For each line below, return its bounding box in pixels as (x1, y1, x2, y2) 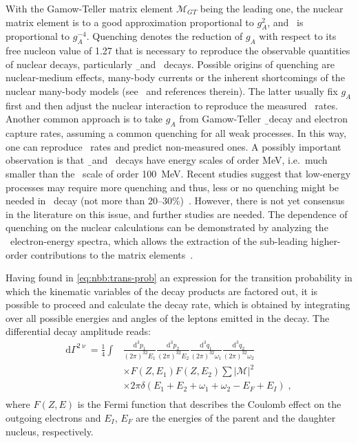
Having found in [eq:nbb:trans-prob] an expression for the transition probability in (6, 270, 352, 285)
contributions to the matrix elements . (30, 247, 193, 261)
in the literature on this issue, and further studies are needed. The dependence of (6, 206, 348, 221)
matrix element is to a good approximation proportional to (6, 14, 254, 29)
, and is (267, 14, 304, 29)
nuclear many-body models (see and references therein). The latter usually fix (6, 83, 338, 98)
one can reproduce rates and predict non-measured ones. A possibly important (6, 139, 341, 153)
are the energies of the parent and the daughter (136, 410, 336, 424)
